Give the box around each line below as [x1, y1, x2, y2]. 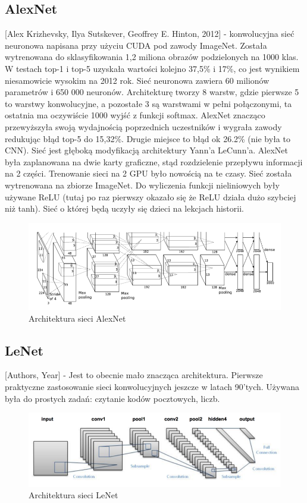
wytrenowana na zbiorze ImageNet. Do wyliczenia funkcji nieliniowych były [5, 178, 280, 191]
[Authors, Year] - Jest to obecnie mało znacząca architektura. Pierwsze [5, 369, 263, 381]
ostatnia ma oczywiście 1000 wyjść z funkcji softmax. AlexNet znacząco [5, 109, 265, 121]
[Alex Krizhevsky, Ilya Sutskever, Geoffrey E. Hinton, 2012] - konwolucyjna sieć [5, 27, 295, 40]
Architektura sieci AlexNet [29, 312, 126, 324]
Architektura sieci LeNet [29, 489, 118, 501]
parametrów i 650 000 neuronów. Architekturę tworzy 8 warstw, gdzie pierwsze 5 [5, 86, 299, 98]
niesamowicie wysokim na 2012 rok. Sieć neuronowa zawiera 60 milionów [5, 74, 270, 86]
